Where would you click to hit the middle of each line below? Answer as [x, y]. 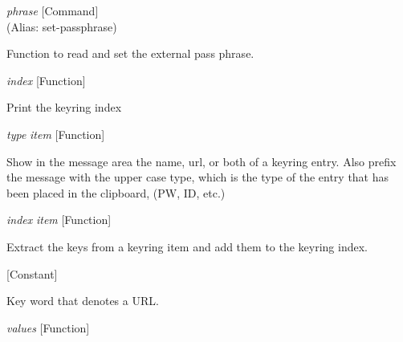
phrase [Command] [53, 10]
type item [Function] [56, 134]
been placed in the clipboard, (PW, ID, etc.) [116, 192]
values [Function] [48, 327]
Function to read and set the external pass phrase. [130, 53]
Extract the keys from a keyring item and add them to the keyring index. [187, 246]
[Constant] [32, 273]
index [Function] [46, 80]
